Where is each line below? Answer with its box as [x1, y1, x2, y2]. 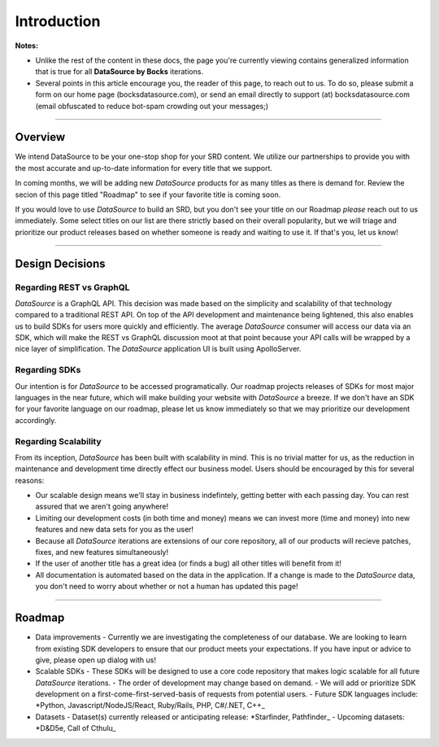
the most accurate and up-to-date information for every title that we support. [15, 163, 272, 173]
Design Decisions [15, 256, 106, 270]
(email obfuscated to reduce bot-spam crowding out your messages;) [35, 101, 269, 111]
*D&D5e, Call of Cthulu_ [35, 723, 116, 733]
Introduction [15, 12, 101, 30]
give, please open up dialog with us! [35, 655, 156, 665]
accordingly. [15, 415, 57, 425]
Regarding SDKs [15, 365, 81, 376]
